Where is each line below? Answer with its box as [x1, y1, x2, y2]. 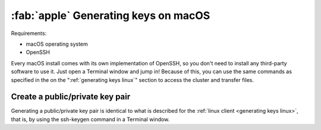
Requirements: [11, 30, 47, 37]
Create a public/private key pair [11, 92, 131, 102]
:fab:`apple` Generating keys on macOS [11, 9, 210, 22]
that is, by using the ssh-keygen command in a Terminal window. [11, 116, 170, 123]
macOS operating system [26, 40, 89, 47]
